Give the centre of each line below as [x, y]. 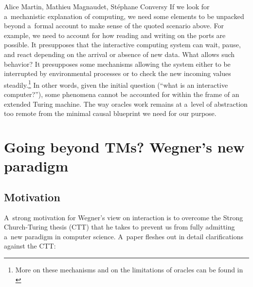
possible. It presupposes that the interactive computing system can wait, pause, [122, 45]
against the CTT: [30, 246]
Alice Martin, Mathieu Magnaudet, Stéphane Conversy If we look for [107, 6]
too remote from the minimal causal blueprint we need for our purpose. [110, 113]
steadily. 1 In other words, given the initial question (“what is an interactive [116, 84]
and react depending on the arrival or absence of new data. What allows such [119, 54]
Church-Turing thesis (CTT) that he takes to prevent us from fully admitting [119, 227]
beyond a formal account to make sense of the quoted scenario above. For [114, 26]
